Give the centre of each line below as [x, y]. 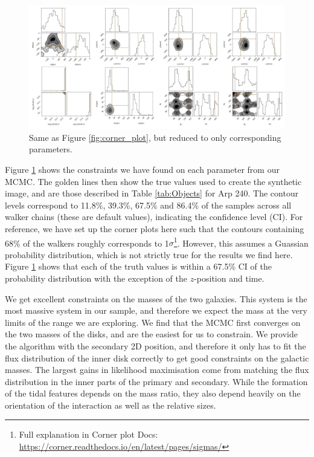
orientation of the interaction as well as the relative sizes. [111, 405]
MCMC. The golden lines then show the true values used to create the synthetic [153, 181]
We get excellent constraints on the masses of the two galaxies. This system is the [156, 298]
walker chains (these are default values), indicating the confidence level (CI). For [154, 217]
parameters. [51, 149]
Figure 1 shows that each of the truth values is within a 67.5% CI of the [138, 266]
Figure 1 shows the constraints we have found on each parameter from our [142, 169]
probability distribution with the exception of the [96, 278]
